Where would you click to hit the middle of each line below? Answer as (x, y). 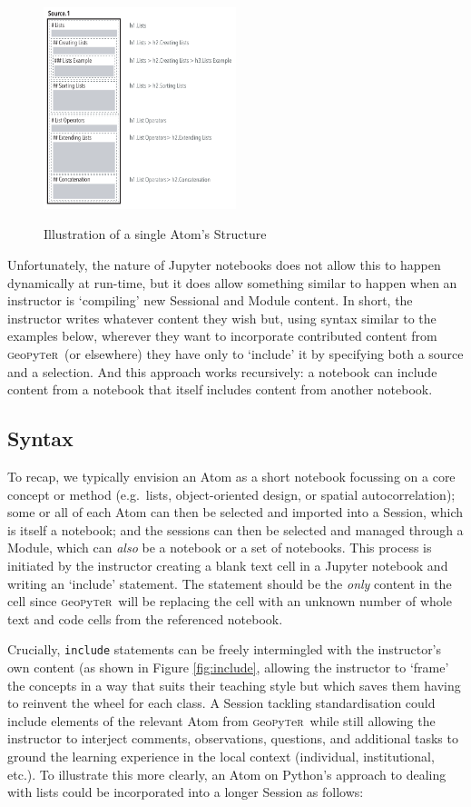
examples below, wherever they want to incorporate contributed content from (222, 336)
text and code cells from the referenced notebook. (145, 618)
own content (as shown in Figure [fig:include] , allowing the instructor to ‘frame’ (228, 667)
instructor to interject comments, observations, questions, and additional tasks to (233, 738)
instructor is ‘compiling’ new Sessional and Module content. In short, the (210, 300)
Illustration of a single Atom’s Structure (155, 234)
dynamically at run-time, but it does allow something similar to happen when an (232, 282)
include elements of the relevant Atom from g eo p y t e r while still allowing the (221, 720)
